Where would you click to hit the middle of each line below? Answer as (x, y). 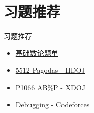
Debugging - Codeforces (53, 104)
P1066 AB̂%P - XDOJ (50, 87)
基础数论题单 (37, 53)
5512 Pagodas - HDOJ (50, 70)
